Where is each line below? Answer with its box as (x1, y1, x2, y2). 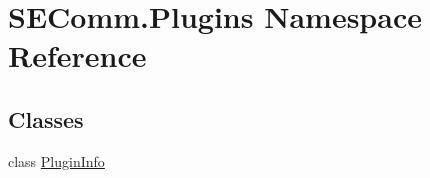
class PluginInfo (8, 150, 105, 171)
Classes (8, 103, 84, 134)
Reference (8, 35, 147, 76)
